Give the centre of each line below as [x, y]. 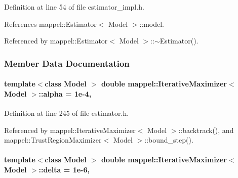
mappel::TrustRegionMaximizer [53, 140]
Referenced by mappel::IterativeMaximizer [70, 130]
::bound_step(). [169, 140]
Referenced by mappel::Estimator [56, 41]
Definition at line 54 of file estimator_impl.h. [74, 7]
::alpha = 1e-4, [65, 93]
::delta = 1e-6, [64, 169]
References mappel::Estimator [50, 24]
